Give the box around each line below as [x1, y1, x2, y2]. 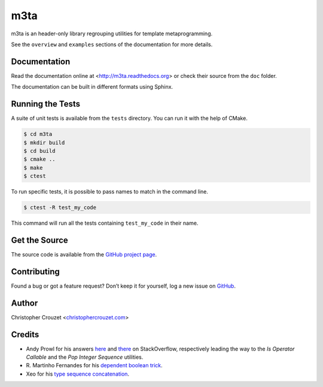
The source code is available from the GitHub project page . [11, 250, 157, 258]
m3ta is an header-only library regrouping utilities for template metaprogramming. [11, 30, 213, 37]
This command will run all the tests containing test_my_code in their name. [11, 219, 199, 227]
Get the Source [11, 235, 68, 245]
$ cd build [23, 147, 56, 154]
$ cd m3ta [23, 131, 53, 138]
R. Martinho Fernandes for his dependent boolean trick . [26, 362, 163, 369]
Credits [11, 329, 39, 340]
